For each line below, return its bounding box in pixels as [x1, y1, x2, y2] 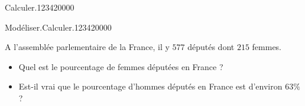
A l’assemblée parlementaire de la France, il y [5, 41, 170, 53]
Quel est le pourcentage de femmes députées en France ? [18, 60, 223, 72]
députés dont [187, 41, 235, 53]
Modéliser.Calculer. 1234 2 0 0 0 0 [5, 21, 112, 33]
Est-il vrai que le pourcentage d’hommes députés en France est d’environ [18, 80, 283, 92]
